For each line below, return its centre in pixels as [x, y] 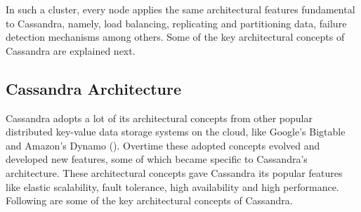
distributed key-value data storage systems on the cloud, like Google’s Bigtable [176, 132]
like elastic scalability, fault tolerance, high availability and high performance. [172, 186]
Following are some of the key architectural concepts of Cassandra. [149, 200]
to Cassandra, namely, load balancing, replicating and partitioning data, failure [176, 23]
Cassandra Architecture [93, 88]
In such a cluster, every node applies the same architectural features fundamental [180, 9]
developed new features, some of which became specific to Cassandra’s [157, 159]
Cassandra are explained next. [71, 50]
